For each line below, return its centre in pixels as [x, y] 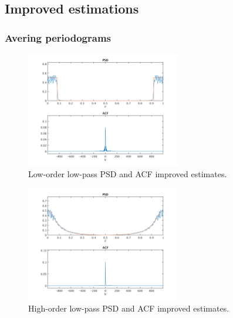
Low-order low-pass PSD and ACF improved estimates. [128, 174]
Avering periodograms [58, 37]
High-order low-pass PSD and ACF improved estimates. [129, 308]
